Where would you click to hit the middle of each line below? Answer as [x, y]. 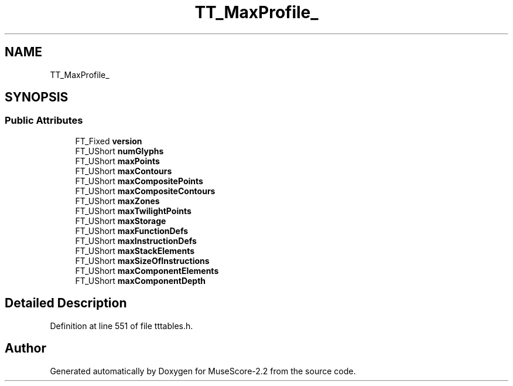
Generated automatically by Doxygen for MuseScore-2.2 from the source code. [203, 371]
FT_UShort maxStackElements [135, 250]
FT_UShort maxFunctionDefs [132, 231]
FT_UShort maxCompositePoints [139, 181]
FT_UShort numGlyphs [119, 151]
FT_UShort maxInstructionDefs [136, 241]
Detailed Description [66, 303]
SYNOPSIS [37, 97]
